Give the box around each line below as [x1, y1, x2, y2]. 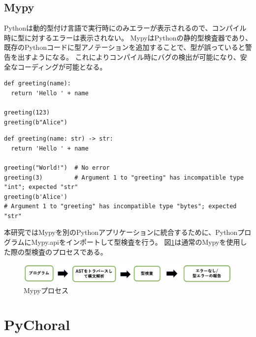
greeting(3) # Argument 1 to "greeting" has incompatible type [4, 174, 244, 181]
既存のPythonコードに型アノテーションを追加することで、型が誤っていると [4, 42, 245, 52]
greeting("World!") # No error [4, 164, 110, 171]
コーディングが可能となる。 [17, 61, 107, 72]
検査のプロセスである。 [31, 246, 107, 257]
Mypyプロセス [24, 285, 69, 296]
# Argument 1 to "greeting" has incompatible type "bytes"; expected [4, 203, 237, 210]
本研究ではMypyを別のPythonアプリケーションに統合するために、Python [4, 227, 238, 237]
